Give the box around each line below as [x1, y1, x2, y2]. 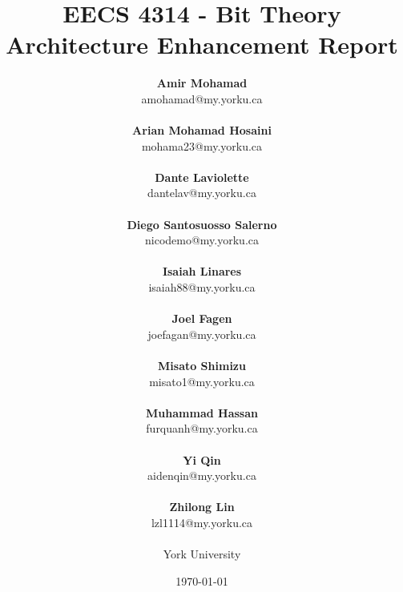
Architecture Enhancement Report [6, 28, 398, 61]
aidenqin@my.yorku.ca [147, 467, 256, 484]
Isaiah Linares [162, 263, 242, 280]
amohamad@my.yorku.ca [141, 90, 263, 107]
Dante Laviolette [155, 168, 249, 185]
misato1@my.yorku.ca [149, 373, 255, 389]
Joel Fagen [171, 310, 232, 327]
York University [163, 546, 241, 562]
